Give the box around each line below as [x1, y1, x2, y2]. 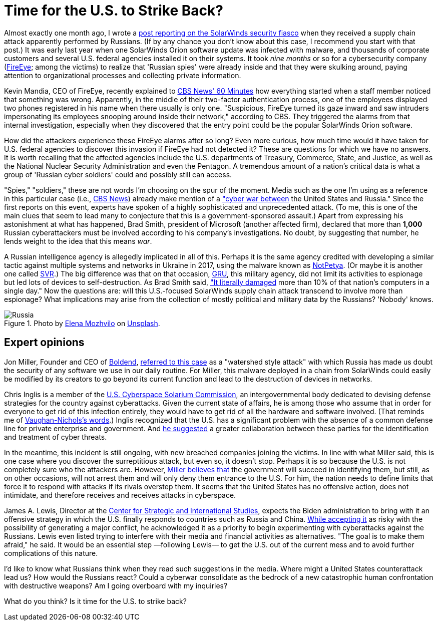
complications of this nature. [4, 548, 98, 557]
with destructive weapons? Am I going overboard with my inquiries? [4, 581, 228, 590]
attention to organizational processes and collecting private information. [4, 71, 241, 80]
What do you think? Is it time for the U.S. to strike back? [4, 596, 187, 605]
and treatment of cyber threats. [4, 432, 107, 441]
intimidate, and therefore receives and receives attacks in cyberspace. [4, 490, 236, 499]
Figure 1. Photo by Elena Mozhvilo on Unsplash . [4, 319, 160, 328]
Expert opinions [4, 336, 85, 349]
